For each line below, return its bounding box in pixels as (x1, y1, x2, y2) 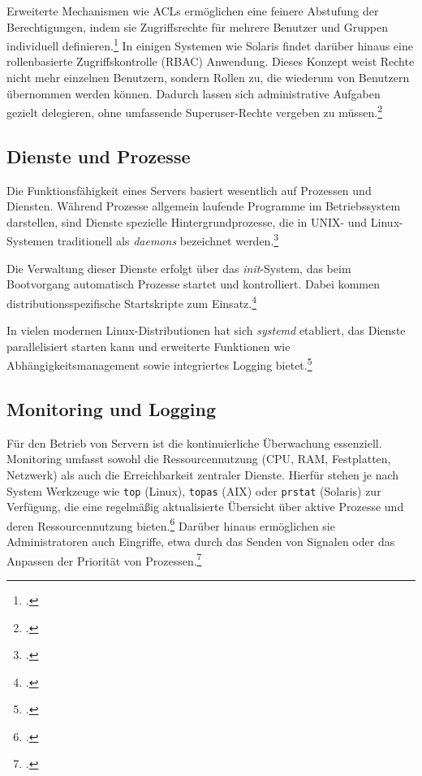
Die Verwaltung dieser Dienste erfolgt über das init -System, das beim (6, 259, 351, 276)
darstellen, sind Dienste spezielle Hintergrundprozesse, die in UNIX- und (6, 213, 368, 230)
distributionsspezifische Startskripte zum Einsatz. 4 (6, 292, 257, 311)
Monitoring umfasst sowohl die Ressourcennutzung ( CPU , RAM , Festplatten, (6, 450, 391, 467)
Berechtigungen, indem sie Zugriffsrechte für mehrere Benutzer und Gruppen (6, 18, 388, 35)
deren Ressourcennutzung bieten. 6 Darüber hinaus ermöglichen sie (6, 514, 335, 534)
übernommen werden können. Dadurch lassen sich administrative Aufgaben (6, 85, 381, 102)
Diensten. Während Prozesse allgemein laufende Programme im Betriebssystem (6, 197, 401, 215)
